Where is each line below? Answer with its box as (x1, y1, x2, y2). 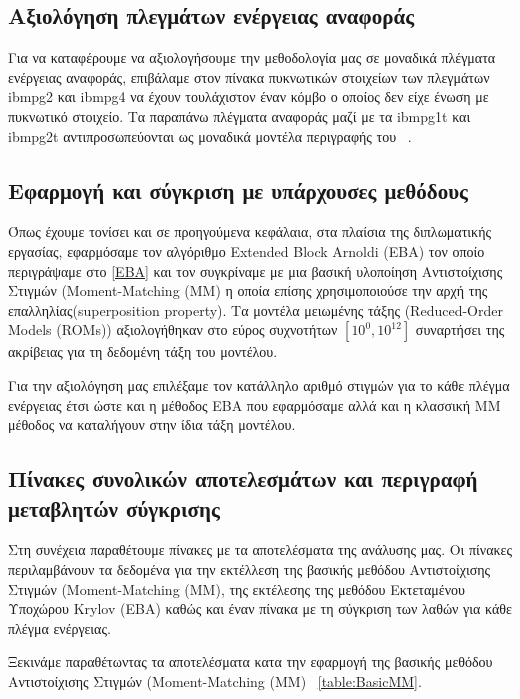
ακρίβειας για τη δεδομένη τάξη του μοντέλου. (8, 341, 278, 362)
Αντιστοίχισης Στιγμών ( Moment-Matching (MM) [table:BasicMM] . (8, 670, 422, 691)
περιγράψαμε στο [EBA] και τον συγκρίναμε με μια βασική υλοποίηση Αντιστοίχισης (8, 260, 503, 281)
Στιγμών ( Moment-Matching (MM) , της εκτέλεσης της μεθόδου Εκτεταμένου (8, 578, 465, 599)
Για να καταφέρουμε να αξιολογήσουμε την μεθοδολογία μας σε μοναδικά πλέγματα (8, 47, 496, 68)
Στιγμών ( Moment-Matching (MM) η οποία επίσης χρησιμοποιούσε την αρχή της (8, 280, 488, 301)
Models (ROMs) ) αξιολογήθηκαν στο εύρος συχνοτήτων (8, 319, 338, 340)
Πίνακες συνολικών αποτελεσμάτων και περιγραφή (8, 463, 478, 494)
